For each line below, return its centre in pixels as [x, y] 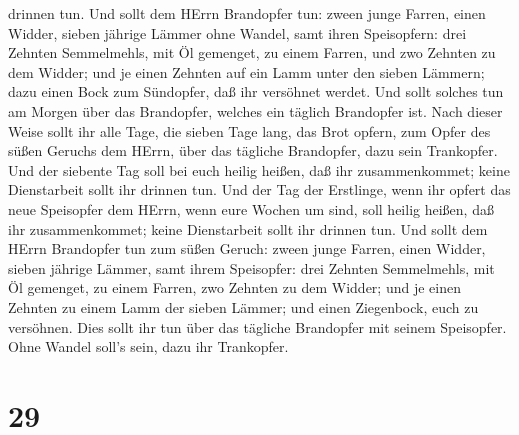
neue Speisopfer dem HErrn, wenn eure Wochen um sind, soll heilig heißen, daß [251, 208]
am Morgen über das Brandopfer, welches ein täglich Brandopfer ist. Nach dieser [255, 110]
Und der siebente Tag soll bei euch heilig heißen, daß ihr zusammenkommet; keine [259, 169]
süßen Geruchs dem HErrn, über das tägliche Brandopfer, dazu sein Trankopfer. [253, 150]
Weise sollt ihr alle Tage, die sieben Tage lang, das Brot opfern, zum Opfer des [249, 130]
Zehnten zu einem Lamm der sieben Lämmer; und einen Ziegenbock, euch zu [243, 306]
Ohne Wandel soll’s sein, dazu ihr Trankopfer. [148, 346]
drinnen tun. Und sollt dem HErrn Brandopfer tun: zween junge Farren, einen [247, 13]
